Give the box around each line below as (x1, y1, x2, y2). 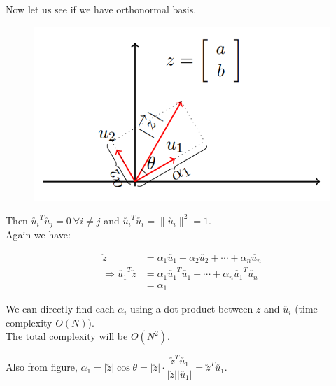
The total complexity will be (6, 329, 128, 343)
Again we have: (6, 227, 71, 242)
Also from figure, (6, 359, 78, 374)
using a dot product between (130, 301, 253, 316)
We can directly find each (6, 301, 115, 316)
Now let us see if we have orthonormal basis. (6, 2, 197, 16)
